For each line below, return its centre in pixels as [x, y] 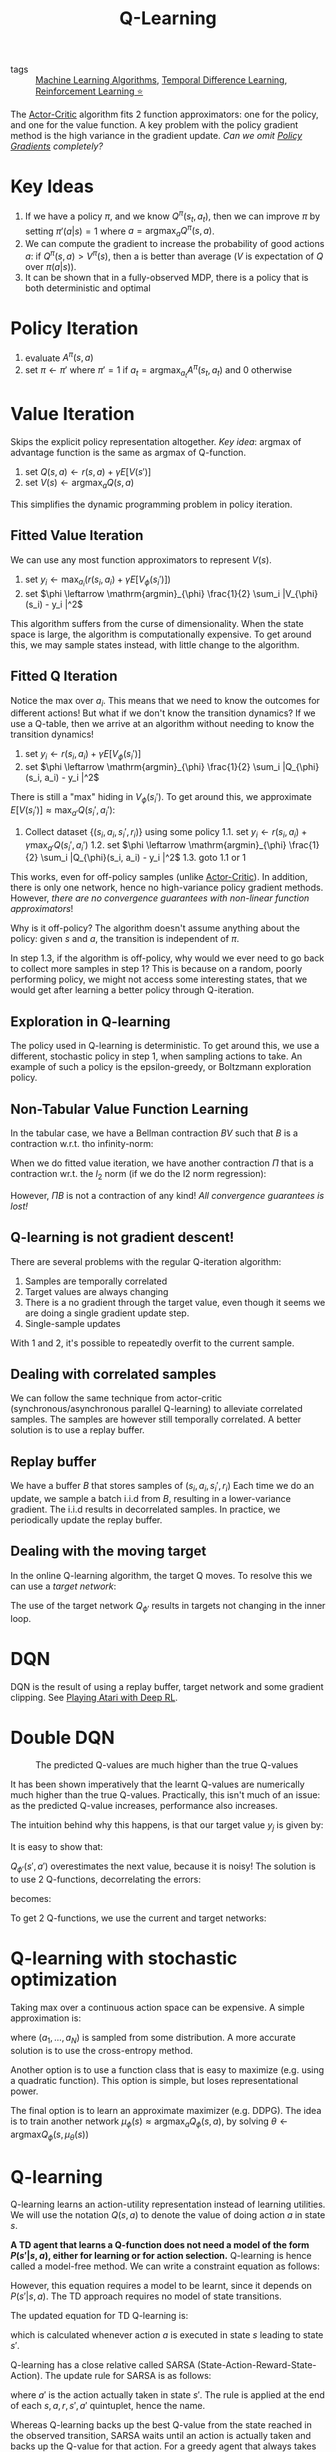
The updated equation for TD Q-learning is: [99, 2316]
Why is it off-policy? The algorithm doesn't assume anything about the [155, 928]
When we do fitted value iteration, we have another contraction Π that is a [162, 1163]
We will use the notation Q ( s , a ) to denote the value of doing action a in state [168, 2215]
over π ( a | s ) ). [50, 266]
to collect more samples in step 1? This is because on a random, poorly [156, 969]
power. [24, 2091]
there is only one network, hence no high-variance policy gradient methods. [167, 888]
